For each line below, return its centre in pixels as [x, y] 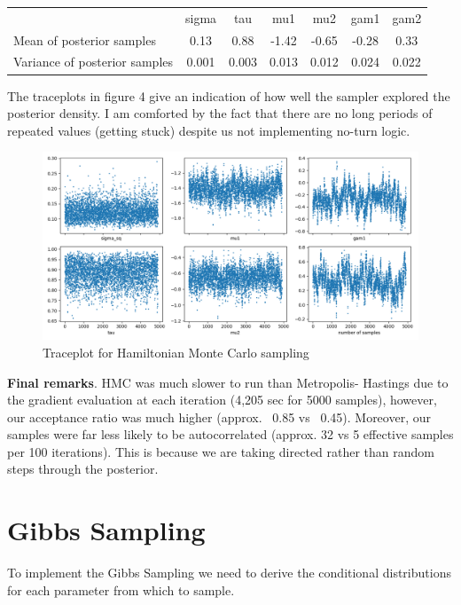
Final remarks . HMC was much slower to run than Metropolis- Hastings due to [228, 382]
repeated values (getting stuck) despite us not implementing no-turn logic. [209, 130]
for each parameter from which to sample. [121, 589]
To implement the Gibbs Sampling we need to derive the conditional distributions [229, 573]
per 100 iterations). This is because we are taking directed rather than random [221, 451]
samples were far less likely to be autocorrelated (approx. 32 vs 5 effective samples [230, 434]
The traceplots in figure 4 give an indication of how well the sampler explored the [229, 95]
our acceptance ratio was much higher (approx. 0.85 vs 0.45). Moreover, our [219, 416]
